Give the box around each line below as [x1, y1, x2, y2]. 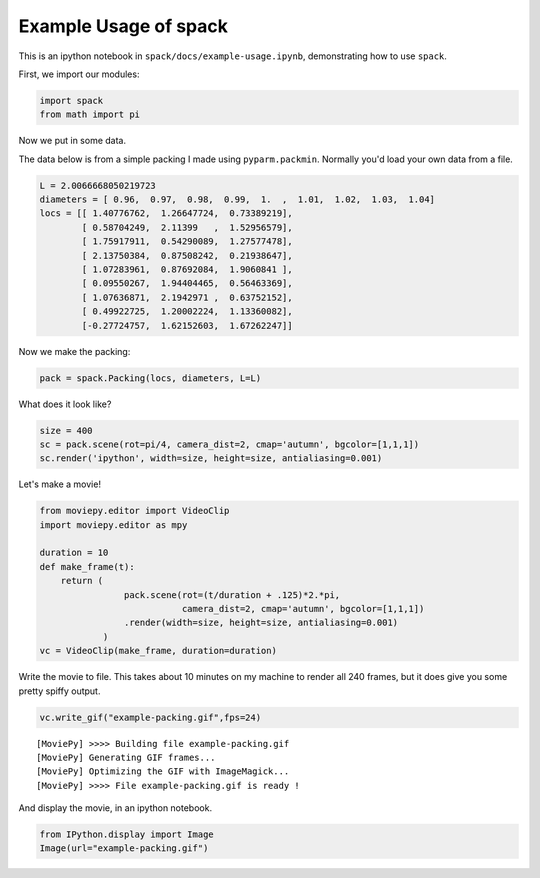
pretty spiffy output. [18, 685, 101, 697]
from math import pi [39, 109, 140, 120]
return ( [60, 575, 104, 587]
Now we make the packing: [18, 345, 131, 357]
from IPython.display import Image [39, 829, 214, 840]
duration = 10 [39, 547, 109, 559]
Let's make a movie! [18, 478, 102, 490]
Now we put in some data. [18, 135, 127, 147]
